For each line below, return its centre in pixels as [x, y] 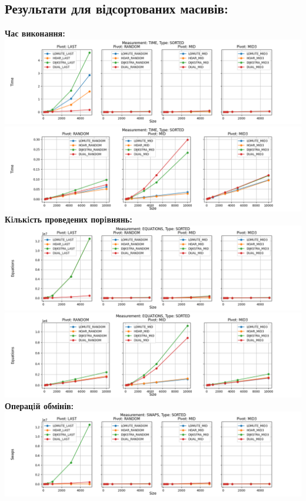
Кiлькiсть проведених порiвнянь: [69, 219]
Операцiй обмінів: [39, 405]
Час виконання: [35, 33]
